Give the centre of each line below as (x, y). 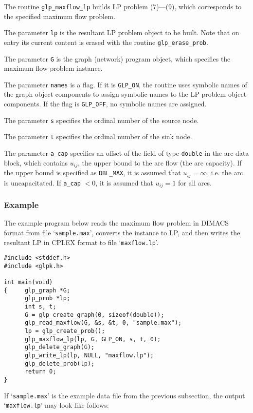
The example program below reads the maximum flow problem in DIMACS (117, 223)
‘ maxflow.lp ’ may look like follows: (56, 405)
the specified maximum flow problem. (60, 16)
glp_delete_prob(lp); (60, 363)
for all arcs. (195, 182)
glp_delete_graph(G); (60, 347)
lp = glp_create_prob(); (65, 331)
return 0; (40, 372)
